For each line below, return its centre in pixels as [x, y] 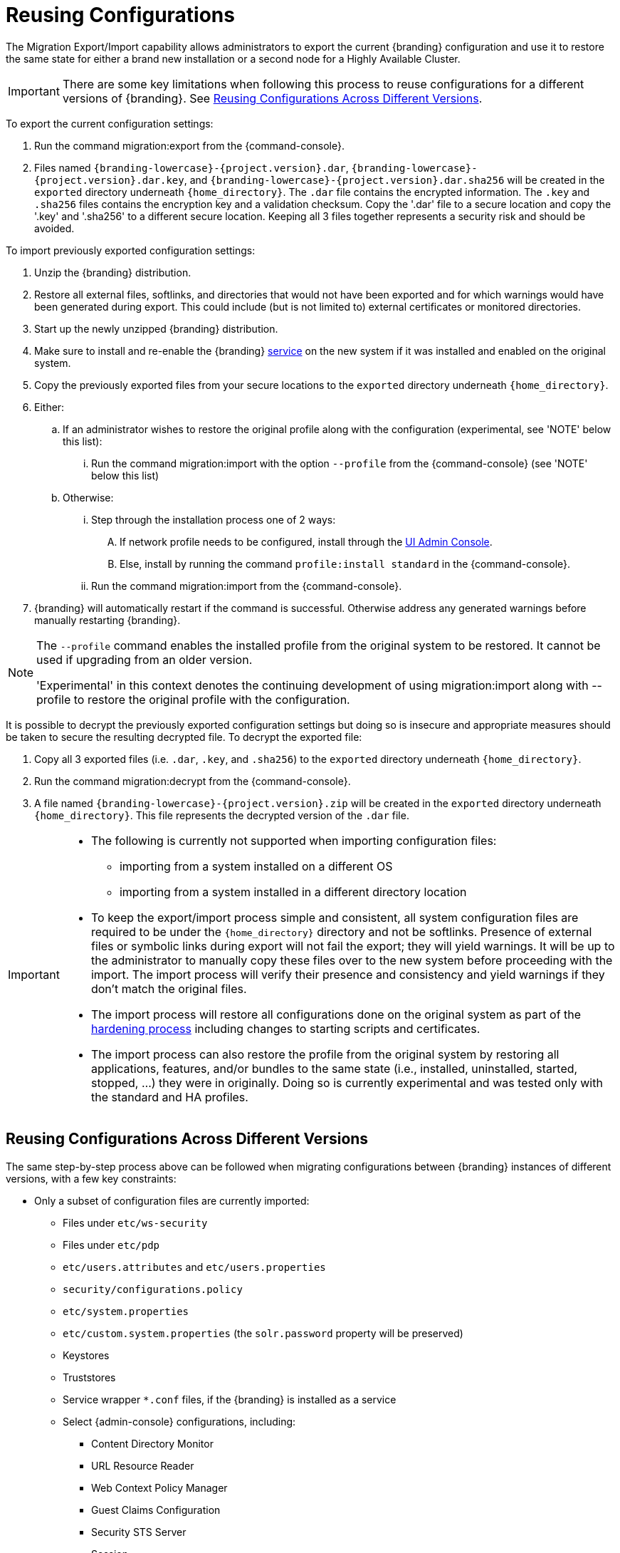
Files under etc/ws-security [135, 1222]
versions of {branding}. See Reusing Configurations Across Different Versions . [272, 98]
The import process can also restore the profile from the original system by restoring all [325, 1054]
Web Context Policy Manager [159, 1487]
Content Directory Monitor [152, 1443]
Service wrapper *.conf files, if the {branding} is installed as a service [230, 1399]
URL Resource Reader [143, 1465]
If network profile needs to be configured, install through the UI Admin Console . [306, 541]
